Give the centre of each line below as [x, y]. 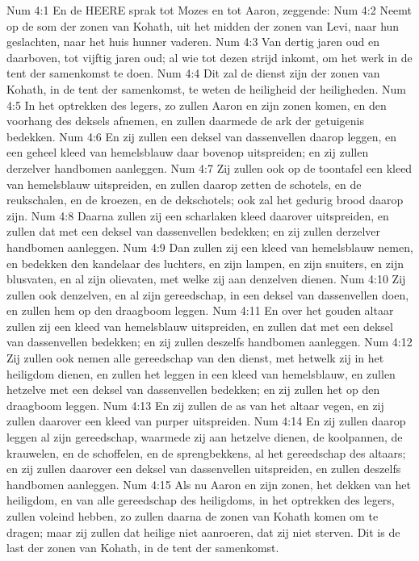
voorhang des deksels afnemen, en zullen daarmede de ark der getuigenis [186, 121]
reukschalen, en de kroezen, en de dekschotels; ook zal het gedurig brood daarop [205, 200]
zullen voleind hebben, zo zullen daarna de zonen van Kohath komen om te [193, 516]
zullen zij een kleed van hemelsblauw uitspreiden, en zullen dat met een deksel [200, 326]
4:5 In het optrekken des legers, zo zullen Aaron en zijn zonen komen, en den [197, 105]
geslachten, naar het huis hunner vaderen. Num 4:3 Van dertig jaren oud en [193, 42]
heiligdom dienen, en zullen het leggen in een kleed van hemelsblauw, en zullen [201, 373]
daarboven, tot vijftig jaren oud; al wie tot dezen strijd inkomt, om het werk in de [209, 57]
